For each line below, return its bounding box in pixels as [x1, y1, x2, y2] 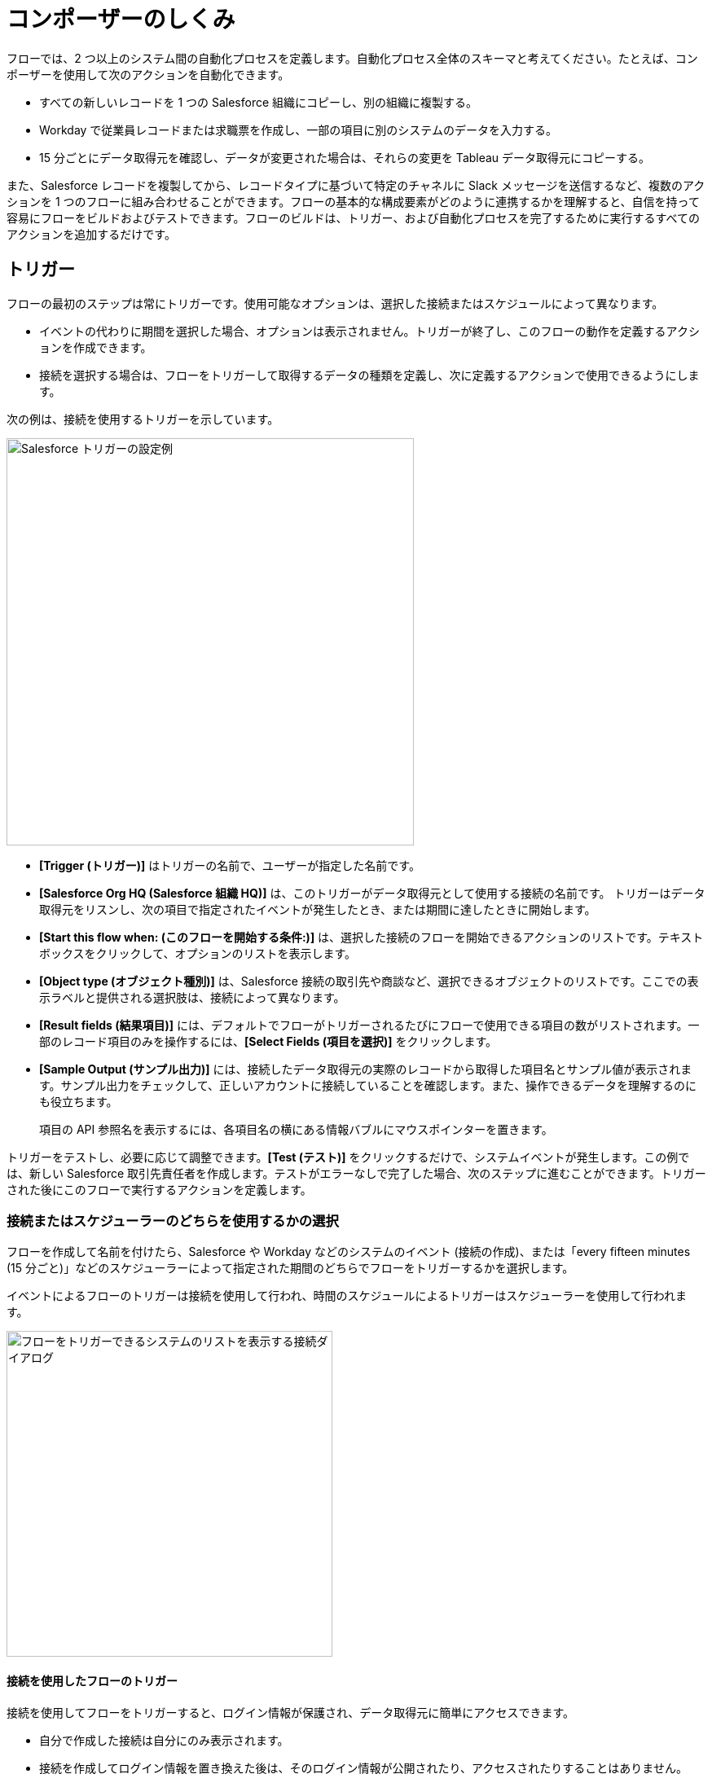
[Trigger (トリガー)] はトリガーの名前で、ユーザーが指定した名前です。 [39, 858, 420, 872]
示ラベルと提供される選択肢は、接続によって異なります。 [39, 990, 345, 1004]
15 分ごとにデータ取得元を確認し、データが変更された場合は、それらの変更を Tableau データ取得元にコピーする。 [39, 150, 651, 165]
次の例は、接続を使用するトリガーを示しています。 [7, 411, 279, 426]
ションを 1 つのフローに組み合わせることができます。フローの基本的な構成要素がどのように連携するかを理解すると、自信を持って [7, 194, 700, 209]
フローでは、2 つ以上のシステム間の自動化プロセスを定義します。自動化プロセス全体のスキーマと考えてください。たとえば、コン [7, 50, 698, 65]
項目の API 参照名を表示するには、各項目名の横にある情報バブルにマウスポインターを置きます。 [39, 1122, 553, 1136]
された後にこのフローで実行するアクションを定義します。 [7, 1182, 312, 1197]
